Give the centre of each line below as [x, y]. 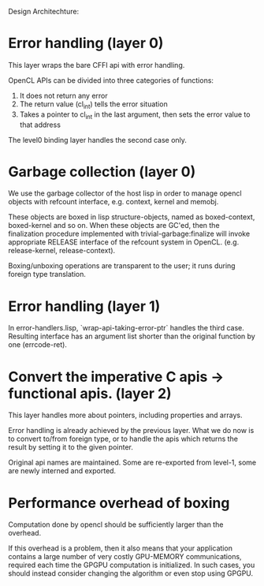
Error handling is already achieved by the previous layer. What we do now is [131, 431]
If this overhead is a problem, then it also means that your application [120, 548]
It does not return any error [63, 95]
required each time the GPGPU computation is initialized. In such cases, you [132, 565]
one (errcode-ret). [37, 345]
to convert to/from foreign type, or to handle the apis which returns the [123, 439]
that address [40, 125]
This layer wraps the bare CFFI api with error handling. [97, 65]
